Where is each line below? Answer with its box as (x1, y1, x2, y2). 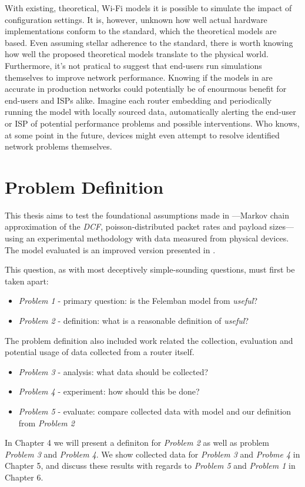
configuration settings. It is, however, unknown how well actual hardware (5, 13, 267, 25)
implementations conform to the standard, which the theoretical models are (5, 25, 277, 37)
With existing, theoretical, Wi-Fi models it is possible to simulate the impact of (5, 2, 292, 14)
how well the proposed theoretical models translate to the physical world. (5, 48, 269, 60)
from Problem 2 (18, 416, 75, 429)
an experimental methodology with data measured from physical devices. (26, 232, 289, 244)
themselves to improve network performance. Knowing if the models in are (5, 71, 273, 83)
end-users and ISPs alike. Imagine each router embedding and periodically (5, 94, 272, 106)
